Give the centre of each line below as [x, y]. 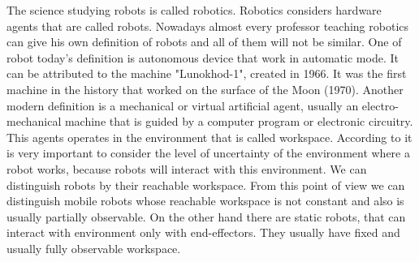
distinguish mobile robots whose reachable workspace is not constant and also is [205, 201]
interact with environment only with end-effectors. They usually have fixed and [203, 232]
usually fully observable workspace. [94, 248]
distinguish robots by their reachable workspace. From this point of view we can [206, 185]
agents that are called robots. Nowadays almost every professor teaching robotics [208, 26]
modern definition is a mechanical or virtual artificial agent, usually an [183, 105]
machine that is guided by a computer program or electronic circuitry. [239, 121]
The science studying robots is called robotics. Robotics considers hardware [194, 10]
